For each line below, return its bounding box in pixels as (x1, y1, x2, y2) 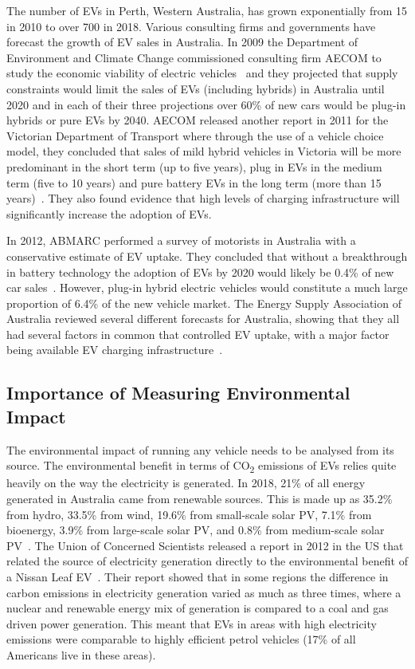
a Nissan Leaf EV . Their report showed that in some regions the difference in (6, 568, 389, 584)
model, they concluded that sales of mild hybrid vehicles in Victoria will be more (6, 143, 401, 159)
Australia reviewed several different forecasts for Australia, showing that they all (6, 310, 400, 327)
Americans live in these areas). (6, 646, 156, 663)
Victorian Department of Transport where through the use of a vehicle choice (6, 127, 384, 144)
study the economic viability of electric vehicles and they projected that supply (6, 65, 398, 81)
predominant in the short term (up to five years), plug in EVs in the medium (6, 158, 382, 175)
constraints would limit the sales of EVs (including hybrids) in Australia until (6, 80, 385, 96)
